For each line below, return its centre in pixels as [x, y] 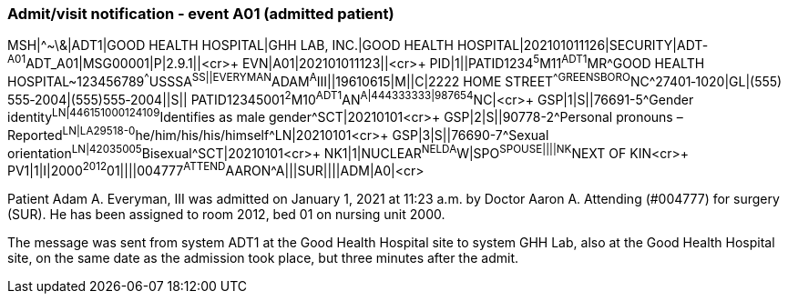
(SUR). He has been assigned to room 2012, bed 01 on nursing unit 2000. [226, 214]
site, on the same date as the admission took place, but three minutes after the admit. [263, 257]
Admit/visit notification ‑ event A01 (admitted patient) [201, 14]
